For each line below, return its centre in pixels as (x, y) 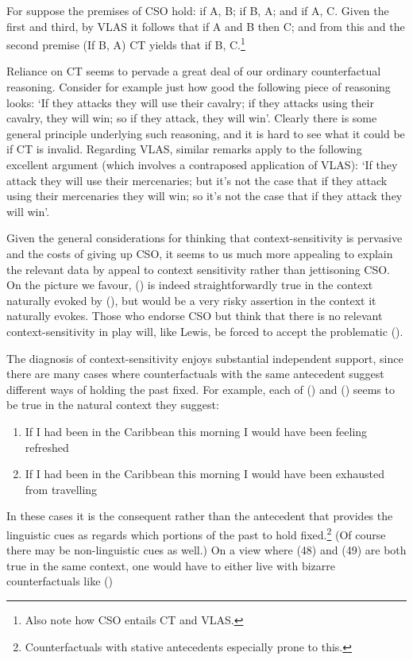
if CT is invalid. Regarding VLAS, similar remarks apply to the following (184, 149)
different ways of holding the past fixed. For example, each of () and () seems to (201, 389)
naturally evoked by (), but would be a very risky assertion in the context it (191, 300)
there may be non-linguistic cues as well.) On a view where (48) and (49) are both (206, 550)
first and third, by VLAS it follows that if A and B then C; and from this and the (206, 26)
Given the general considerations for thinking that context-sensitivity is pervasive (205, 238)
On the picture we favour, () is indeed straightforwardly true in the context (190, 285)
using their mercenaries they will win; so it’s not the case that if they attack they (205, 196)
